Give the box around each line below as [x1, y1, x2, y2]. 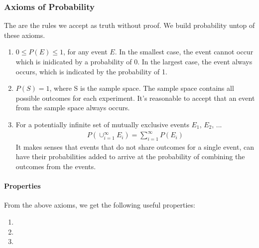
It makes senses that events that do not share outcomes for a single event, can [15, 141, 254, 152]
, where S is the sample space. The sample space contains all [49, 83, 234, 93]
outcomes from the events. [15, 161, 96, 172]
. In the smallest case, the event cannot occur [115, 46, 254, 57]
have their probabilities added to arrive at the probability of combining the [15, 151, 245, 162]
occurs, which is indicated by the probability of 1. [15, 66, 167, 76]
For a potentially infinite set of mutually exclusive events [15, 119, 189, 129]
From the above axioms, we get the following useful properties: [4, 200, 195, 210]
